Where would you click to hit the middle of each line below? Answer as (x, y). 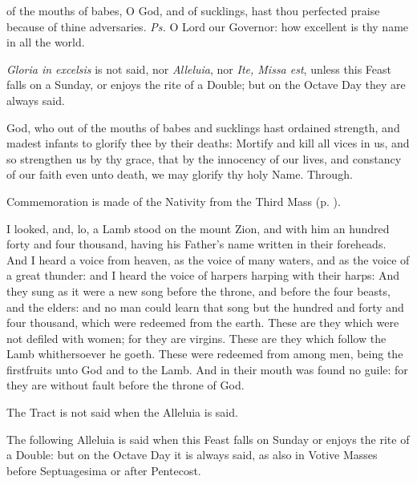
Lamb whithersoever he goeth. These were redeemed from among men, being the (205, 354)
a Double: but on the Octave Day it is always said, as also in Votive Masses (192, 455)
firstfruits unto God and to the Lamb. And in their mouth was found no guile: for (207, 369)
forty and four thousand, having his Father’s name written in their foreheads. (196, 244)
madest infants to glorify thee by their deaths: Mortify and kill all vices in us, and (208, 143)
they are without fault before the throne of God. (126, 385)
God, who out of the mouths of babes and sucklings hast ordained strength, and (203, 127)
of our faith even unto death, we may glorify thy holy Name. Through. (180, 174)
